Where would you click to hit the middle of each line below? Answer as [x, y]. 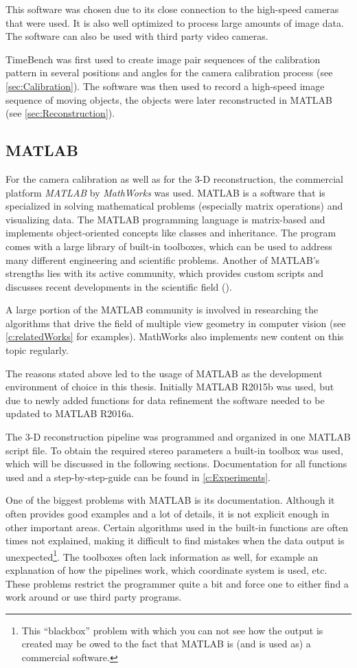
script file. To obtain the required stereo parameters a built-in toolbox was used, [174, 450]
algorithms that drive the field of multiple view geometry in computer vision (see [176, 323]
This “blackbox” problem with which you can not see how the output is [172, 630]
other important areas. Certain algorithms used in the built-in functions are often [177, 527]
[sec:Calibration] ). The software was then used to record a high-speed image [165, 86]
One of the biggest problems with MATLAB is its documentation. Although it [170, 500]
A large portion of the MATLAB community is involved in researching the [162, 310]
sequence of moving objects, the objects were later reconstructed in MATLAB [169, 99]
